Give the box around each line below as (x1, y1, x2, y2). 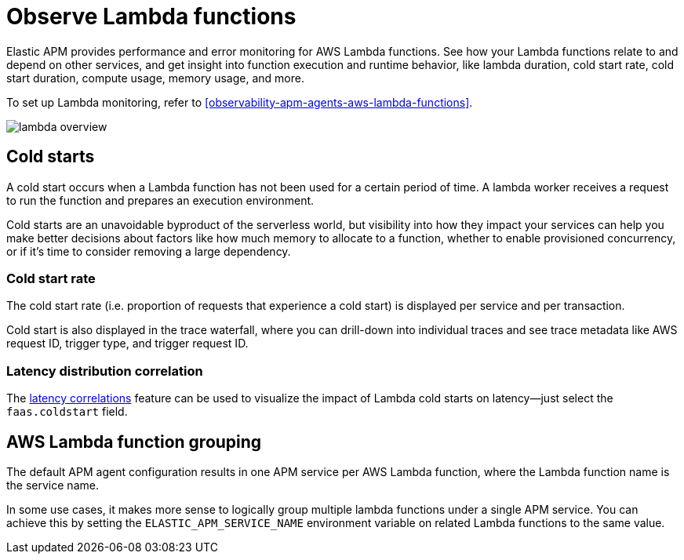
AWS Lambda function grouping (6, 431, 262, 452)
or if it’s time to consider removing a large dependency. (6, 244, 291, 258)
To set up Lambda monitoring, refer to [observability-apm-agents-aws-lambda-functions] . (6, 95, 473, 109)
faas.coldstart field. (6, 405, 128, 419)
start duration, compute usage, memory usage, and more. (6, 71, 304, 85)
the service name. (6, 478, 99, 492)
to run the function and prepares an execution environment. (6, 193, 315, 207)
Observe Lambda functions (6, 3, 297, 30)
